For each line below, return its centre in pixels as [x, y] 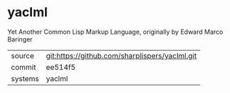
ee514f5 [61, 67]
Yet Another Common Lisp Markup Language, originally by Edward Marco [115, 32]
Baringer [20, 39]
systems [25, 78]
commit [23, 67]
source [22, 56]
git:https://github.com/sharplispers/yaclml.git [121, 56]
